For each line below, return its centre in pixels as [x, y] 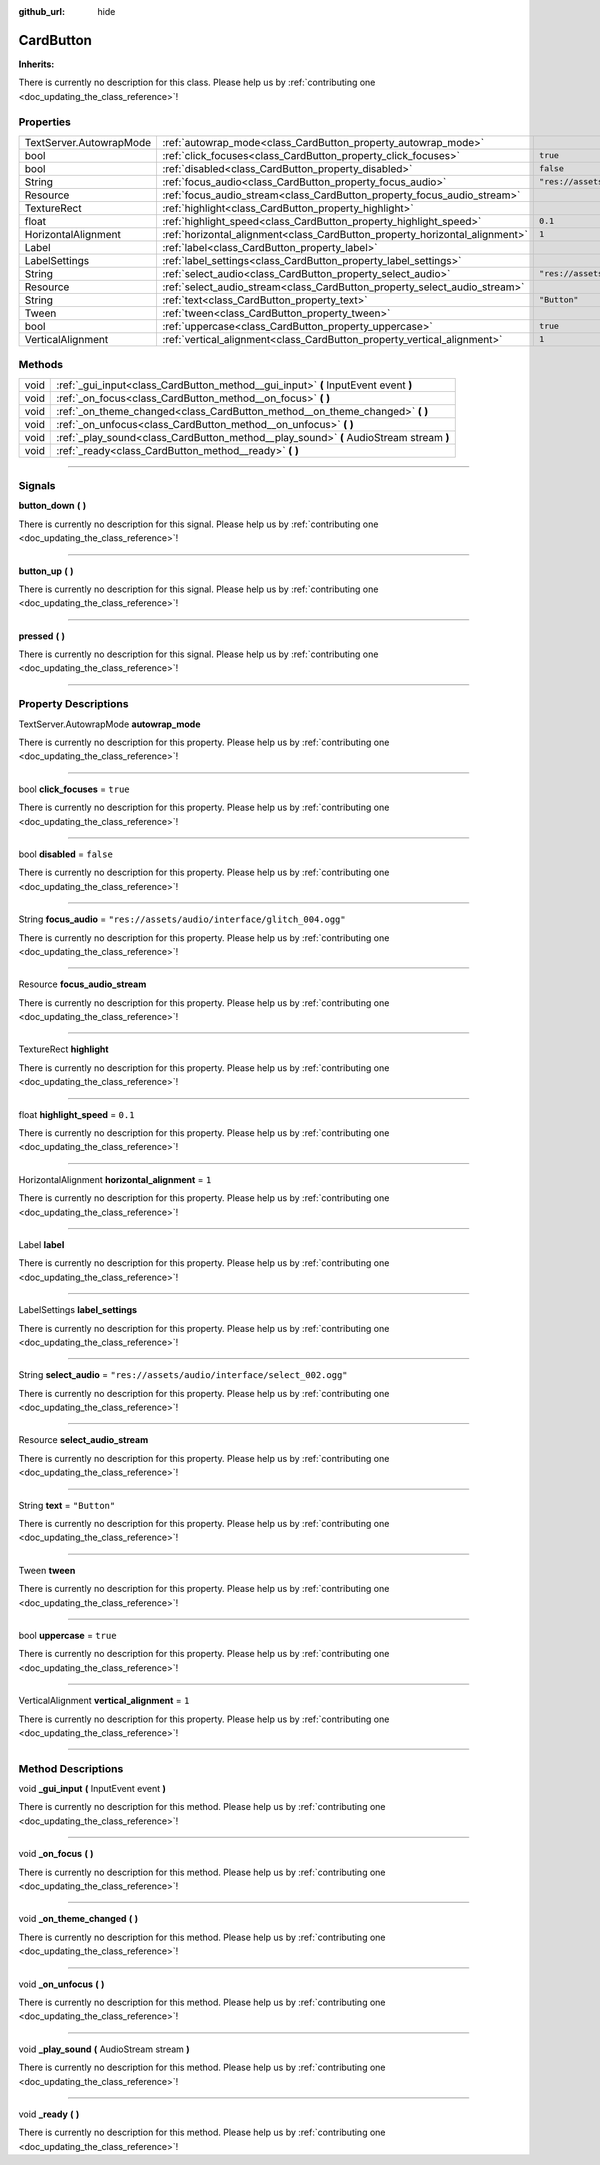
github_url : [41, 11]
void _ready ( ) [49, 2114]
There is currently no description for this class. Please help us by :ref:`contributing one [197, 82]
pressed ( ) [41, 636]
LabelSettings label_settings [78, 1310]
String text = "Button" [67, 1505]
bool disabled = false [66, 854]
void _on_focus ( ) [56, 1854]
